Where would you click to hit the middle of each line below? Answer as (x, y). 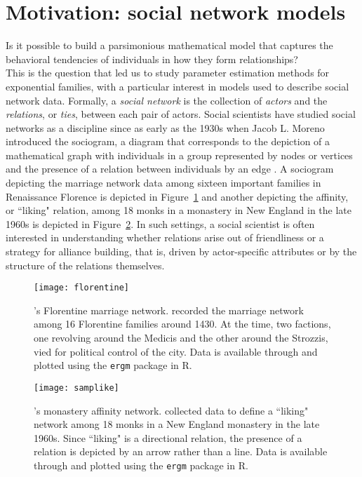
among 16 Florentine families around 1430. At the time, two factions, (182, 324)
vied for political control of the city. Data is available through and (176, 351)
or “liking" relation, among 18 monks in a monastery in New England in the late (179, 210)
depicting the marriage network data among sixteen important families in (163, 183)
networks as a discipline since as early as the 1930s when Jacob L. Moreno (165, 127)
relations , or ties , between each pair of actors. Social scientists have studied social (181, 114)
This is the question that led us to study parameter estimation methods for (168, 73)
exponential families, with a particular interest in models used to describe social (177, 86)
